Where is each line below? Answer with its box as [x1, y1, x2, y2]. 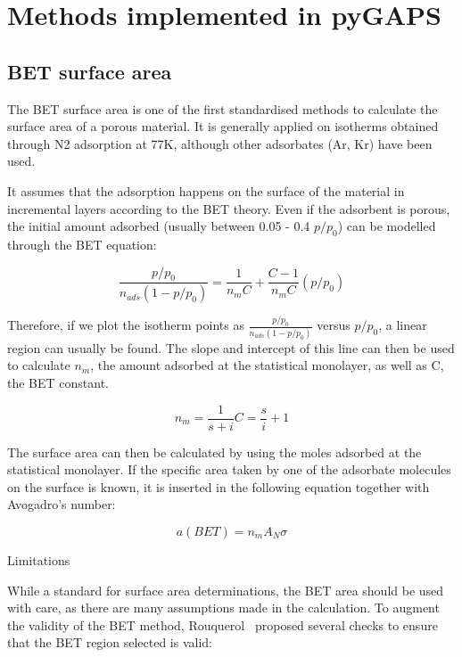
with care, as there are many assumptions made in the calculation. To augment [7, 598, 440, 617]
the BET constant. [7, 373, 110, 391]
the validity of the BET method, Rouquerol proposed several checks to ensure [7, 615, 438, 634]
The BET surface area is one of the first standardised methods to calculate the [7, 99, 438, 118]
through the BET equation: [7, 234, 157, 253]
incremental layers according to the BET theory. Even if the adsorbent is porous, [7, 199, 450, 218]
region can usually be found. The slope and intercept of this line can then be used [7, 338, 455, 357]
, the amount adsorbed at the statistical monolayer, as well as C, [90, 356, 444, 374]
